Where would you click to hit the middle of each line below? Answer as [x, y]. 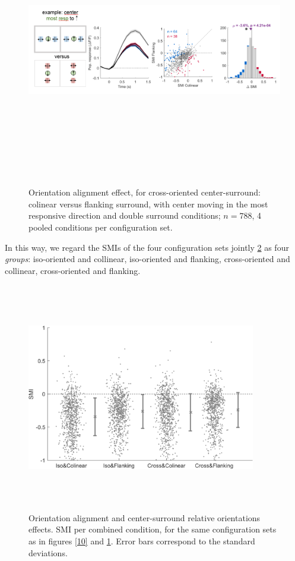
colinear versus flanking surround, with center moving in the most [148, 204]
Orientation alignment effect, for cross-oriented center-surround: [145, 192]
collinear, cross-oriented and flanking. [73, 270]
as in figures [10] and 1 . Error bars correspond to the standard [142, 541]
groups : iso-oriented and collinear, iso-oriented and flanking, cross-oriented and [147, 259]
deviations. [48, 552]
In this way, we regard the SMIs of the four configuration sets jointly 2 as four [147, 247]
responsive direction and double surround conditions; [125, 215]
